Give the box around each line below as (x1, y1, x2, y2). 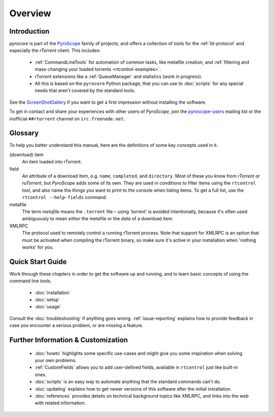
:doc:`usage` (35, 304, 61, 310)
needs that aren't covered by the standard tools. (35, 87, 135, 94)
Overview (9, 8, 51, 19)
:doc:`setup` (35, 296, 60, 303)
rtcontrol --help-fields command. (22, 194, 108, 200)
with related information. (35, 400, 86, 406)
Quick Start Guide (9, 257, 67, 266)
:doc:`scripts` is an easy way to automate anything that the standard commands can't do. (35, 379, 221, 385)
